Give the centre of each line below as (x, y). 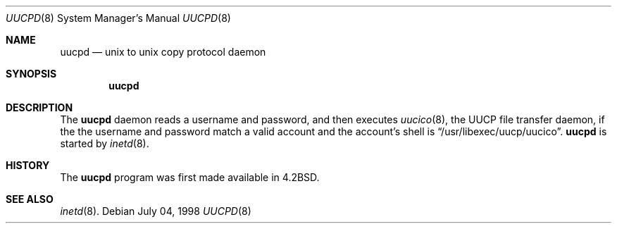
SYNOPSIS (31, 74)
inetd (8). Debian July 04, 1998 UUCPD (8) (156, 211)
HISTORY (28, 165)
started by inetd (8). (105, 143)
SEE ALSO (30, 199)
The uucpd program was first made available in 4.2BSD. (190, 177)
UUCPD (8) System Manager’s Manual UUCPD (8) (118, 18)
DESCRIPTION (39, 107)
